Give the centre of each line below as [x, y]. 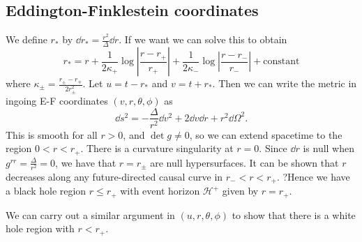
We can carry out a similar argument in [90, 214]
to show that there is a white [294, 214]
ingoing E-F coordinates [57, 100]
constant [281, 62]
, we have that [86, 162]
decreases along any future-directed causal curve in [114, 176]
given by [240, 191]
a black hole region [46, 191]
